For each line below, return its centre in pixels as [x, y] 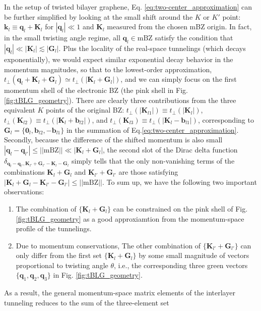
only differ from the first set [59, 255]
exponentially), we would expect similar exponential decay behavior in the [119, 59]
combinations [24, 172]
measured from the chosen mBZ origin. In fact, [179, 27]
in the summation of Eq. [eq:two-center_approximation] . [152, 129]
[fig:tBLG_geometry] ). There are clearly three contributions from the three [120, 100]
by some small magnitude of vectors [194, 255]
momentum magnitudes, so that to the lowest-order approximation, [108, 69]
